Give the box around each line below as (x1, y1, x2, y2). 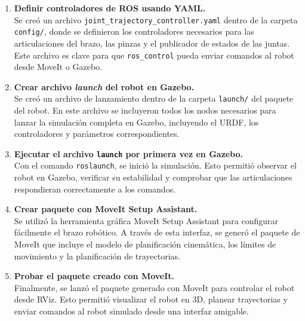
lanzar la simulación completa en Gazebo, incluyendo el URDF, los (14, 115, 259, 128)
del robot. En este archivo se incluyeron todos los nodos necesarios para (14, 104, 276, 116)
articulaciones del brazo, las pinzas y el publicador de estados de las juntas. (14, 36, 290, 49)
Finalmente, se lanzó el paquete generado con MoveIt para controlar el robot (14, 281, 295, 294)
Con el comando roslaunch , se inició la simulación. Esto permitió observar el (14, 159, 297, 172)
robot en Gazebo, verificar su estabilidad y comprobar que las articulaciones (14, 171, 292, 184)
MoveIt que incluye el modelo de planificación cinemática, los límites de (14, 238, 276, 250)
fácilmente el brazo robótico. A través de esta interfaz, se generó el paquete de (14, 226, 300, 239)
